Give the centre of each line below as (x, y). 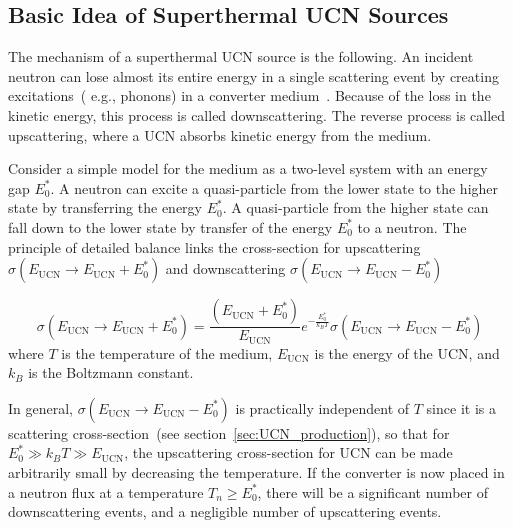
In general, (40, 407)
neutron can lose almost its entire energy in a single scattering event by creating (253, 75)
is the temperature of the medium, (167, 352)
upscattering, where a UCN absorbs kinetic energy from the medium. (220, 134)
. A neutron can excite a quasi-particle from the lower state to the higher (274, 187)
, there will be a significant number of (372, 491)
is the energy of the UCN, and (407, 352)
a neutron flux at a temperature (106, 491)
